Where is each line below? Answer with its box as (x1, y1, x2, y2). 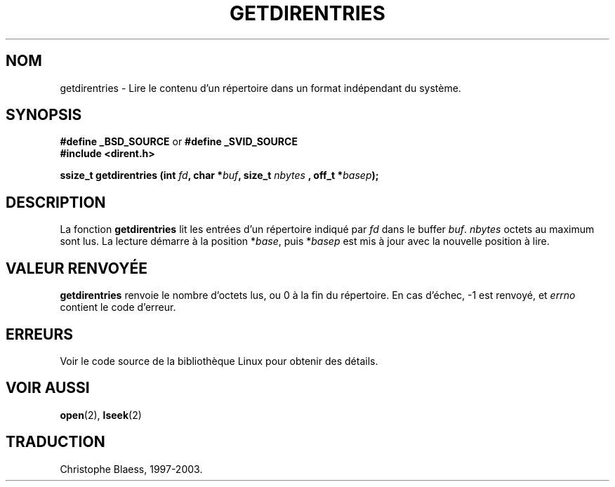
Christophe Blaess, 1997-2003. (60, 462, 203, 475)
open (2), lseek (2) (60, 408, 142, 421)
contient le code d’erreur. (60, 301, 176, 314)
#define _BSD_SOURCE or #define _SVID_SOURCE (60, 135, 298, 148)
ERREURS (6, 325, 74, 343)
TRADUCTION (6, 433, 105, 451)
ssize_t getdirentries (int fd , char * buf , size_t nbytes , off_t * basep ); (60, 169, 379, 182)
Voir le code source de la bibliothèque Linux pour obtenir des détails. (60, 354, 378, 367)
